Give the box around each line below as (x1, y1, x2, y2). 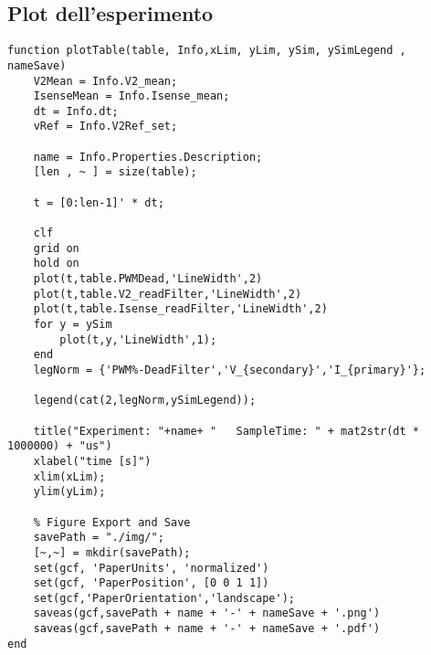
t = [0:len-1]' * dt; (33, 195, 164, 209)
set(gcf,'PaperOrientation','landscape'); (33, 591, 295, 605)
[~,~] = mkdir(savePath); (33, 545, 191, 559)
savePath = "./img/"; (33, 531, 164, 544)
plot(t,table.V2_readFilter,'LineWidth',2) (33, 287, 302, 301)
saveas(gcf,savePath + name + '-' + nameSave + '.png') (33, 607, 381, 620)
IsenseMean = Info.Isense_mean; (33, 90, 230, 103)
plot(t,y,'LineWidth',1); (59, 333, 217, 346)
